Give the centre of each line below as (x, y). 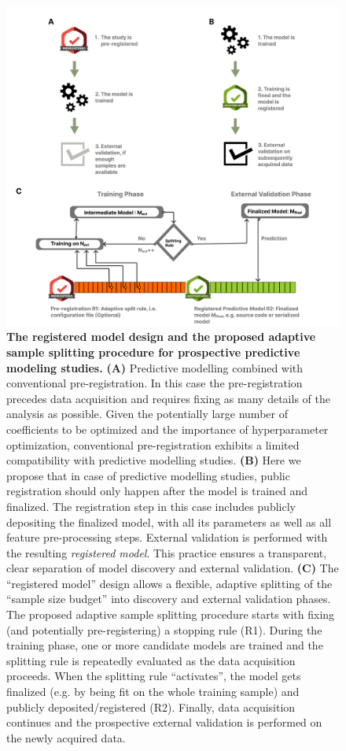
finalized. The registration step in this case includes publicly (151, 506)
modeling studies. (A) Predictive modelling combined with (155, 367)
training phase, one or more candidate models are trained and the (165, 645)
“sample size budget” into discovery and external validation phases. (169, 599)
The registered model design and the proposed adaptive (161, 337)
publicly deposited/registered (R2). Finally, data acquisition (151, 707)
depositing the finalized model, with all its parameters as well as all (169, 522)
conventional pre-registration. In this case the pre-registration (155, 383)
